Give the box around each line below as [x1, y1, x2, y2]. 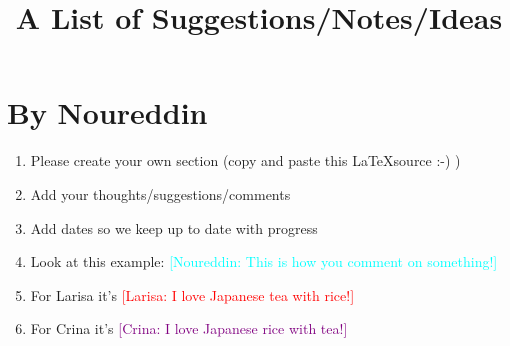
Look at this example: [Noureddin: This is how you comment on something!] [30, 251, 498, 272]
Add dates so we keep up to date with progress [30, 217, 318, 238]
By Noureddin [7, 92, 208, 133]
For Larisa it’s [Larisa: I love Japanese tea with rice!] [30, 284, 355, 305]
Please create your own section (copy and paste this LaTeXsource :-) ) [30, 150, 461, 171]
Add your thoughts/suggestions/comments [30, 183, 291, 204]
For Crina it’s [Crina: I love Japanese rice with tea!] [30, 318, 348, 339]
